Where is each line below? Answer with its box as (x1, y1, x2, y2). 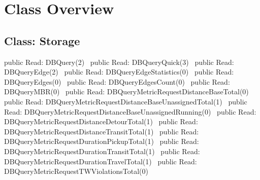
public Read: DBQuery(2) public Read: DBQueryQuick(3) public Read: (4, 56, 234, 67)
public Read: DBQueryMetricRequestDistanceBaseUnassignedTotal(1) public (4, 96, 247, 106)
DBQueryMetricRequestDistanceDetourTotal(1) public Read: (4, 116, 198, 127)
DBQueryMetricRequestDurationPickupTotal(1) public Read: (4, 136, 199, 147)
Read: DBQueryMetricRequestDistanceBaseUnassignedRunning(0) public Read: (4, 106, 256, 117)
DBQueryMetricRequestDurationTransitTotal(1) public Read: (4, 146, 200, 156)
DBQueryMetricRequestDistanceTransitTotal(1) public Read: (4, 126, 199, 136)
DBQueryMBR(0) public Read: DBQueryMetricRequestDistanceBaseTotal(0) (4, 86, 249, 97)
